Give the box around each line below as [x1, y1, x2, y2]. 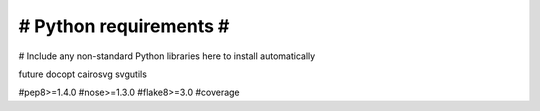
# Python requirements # [18, 15, 230, 37]
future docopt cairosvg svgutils [18, 68, 147, 80]
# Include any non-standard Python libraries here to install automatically [18, 50, 316, 62]
